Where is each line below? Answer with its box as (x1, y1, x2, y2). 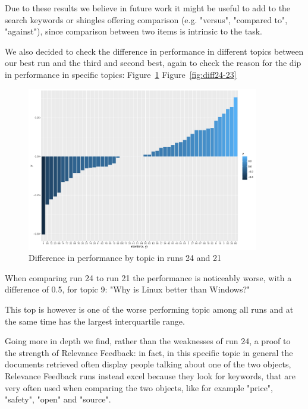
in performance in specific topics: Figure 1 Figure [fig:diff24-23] (5, 68, 237, 80)
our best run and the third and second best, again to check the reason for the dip (5, 56, 301, 69)
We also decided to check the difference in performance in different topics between (5, 45, 304, 57)
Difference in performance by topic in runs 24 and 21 (29, 251, 221, 264)
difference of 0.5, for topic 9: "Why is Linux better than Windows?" (5, 283, 250, 295)
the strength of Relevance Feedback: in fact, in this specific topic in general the (5, 346, 293, 358)
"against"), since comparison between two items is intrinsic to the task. (5, 25, 262, 37)
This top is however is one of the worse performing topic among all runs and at (5, 303, 294, 315)
